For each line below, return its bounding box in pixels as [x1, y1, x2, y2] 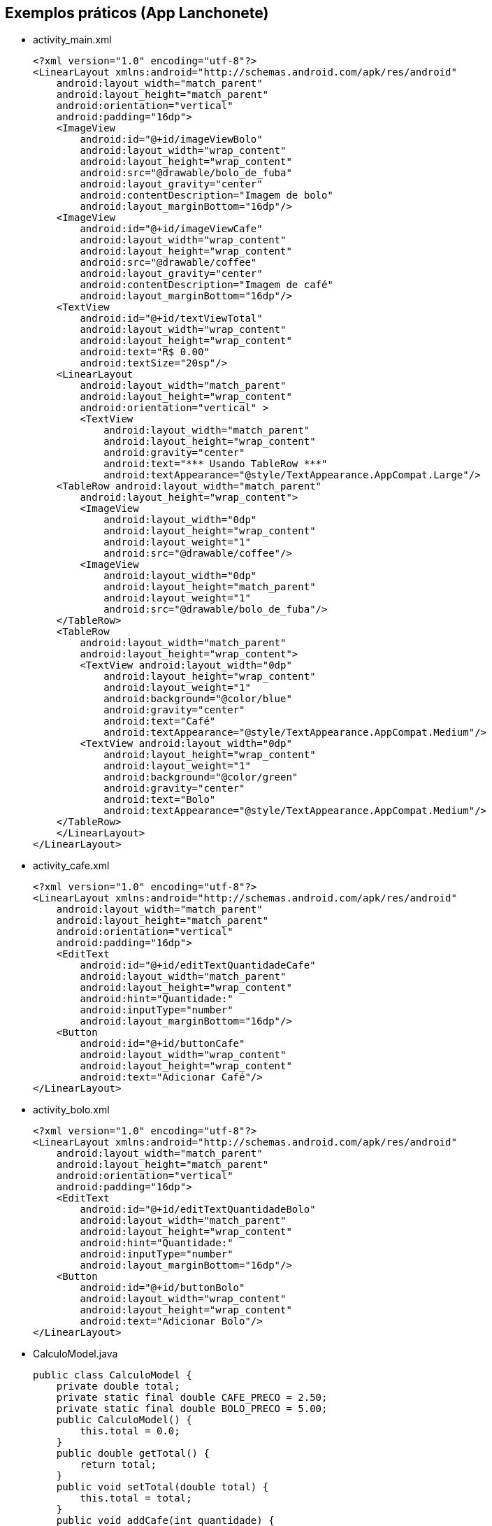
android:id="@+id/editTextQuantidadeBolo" [80, 1204, 316, 1215]
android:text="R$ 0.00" [80, 346, 210, 358]
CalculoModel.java [33, 1348, 118, 1360]
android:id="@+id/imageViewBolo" [80, 134, 263, 145]
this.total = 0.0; [80, 1425, 180, 1437]
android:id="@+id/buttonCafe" [80, 1038, 245, 1050]
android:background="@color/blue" [103, 693, 292, 705]
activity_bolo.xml [33, 1104, 110, 1116]
